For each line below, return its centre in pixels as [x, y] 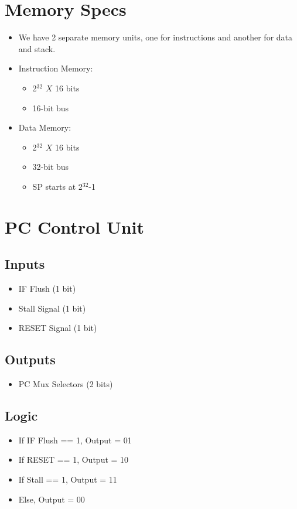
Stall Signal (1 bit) [52, 308]
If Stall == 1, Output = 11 [68, 479]
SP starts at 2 [57, 186]
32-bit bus [51, 167]
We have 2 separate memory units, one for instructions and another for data [156, 37]
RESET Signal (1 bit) [58, 328]
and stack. [37, 48]
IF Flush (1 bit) [47, 288]
